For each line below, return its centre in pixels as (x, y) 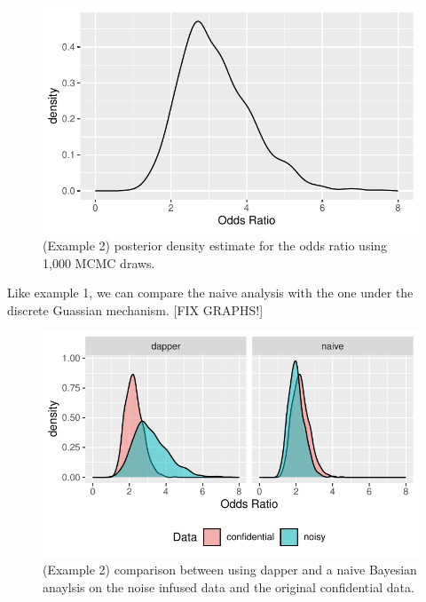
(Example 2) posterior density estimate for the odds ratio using (215, 245)
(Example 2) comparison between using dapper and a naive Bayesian (230, 570)
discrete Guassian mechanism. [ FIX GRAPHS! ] (135, 309)
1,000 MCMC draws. (99, 262)
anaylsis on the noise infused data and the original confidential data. (229, 586)
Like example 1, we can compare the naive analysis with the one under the (210, 293)
